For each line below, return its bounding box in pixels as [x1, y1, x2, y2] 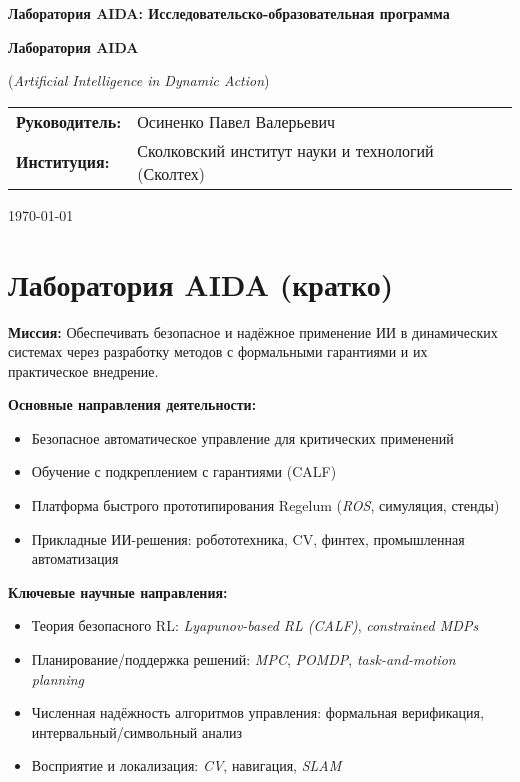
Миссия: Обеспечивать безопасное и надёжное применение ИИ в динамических [8, 321, 498, 342]
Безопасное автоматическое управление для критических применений [31, 427, 454, 448]
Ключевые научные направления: [8, 581, 228, 602]
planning [31, 668, 85, 689]
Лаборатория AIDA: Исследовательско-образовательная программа [8, 3, 450, 23]
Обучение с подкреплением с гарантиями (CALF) [31, 461, 337, 482]
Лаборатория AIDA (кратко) [8, 263, 394, 304]
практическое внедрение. [8, 360, 159, 381]
